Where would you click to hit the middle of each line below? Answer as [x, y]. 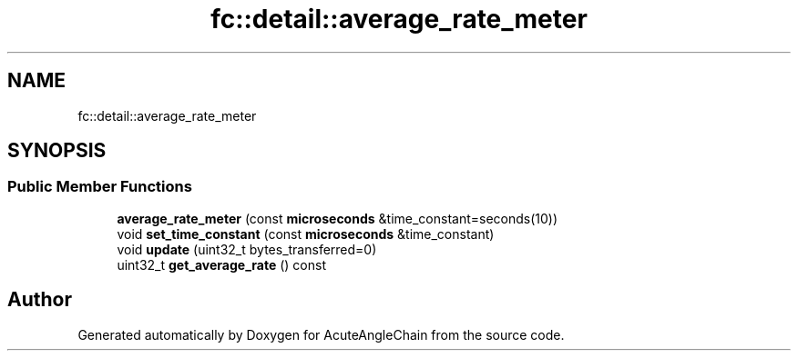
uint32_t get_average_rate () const [222, 264]
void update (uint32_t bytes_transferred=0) [247, 249]
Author [40, 300]
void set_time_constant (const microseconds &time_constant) [306, 234]
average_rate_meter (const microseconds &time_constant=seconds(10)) [338, 218]
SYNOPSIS [57, 151]
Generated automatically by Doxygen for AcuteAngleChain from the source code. [321, 334]
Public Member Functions [100, 187]
